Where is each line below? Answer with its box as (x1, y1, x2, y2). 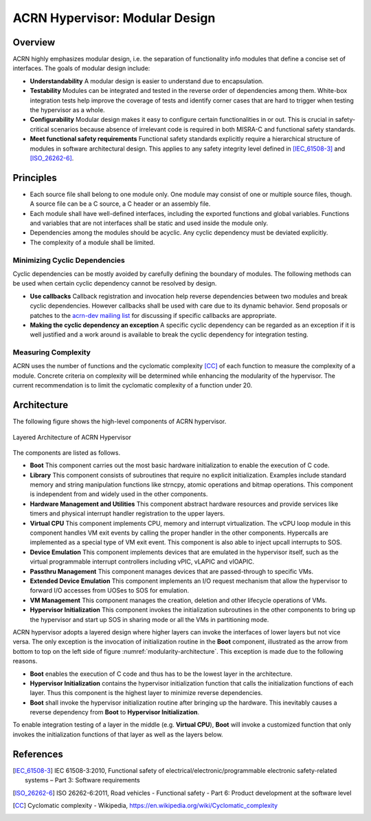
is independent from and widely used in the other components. (30, 490, 208, 498)
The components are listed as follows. (12, 448, 120, 457)
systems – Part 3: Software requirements (25, 776, 140, 785)
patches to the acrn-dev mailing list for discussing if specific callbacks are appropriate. (30, 311, 277, 319)
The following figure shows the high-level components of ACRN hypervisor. (12, 417, 227, 426)
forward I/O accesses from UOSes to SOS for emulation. (30, 586, 189, 595)
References (12, 748, 63, 760)
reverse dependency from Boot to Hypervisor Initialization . (30, 708, 200, 716)
